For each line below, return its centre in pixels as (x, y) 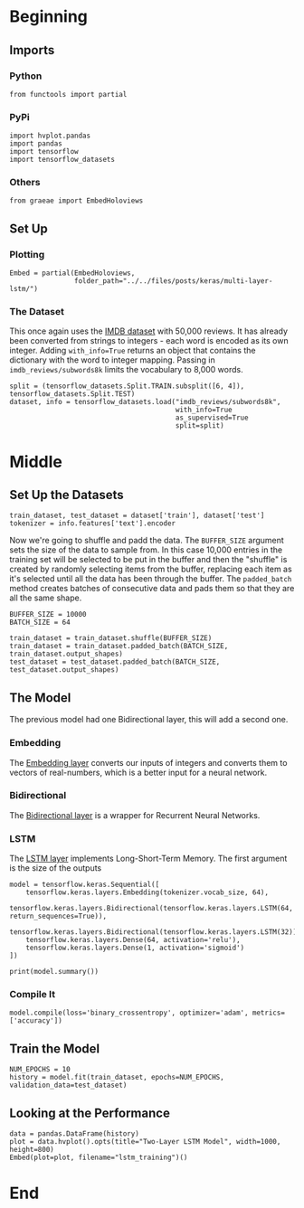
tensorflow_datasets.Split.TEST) (72, 394)
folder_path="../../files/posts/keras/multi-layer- (173, 281)
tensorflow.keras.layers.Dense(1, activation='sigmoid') (135, 948)
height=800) (32, 1150)
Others (25, 183)
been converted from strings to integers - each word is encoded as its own (149, 341)
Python (26, 76)
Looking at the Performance (90, 1113)
